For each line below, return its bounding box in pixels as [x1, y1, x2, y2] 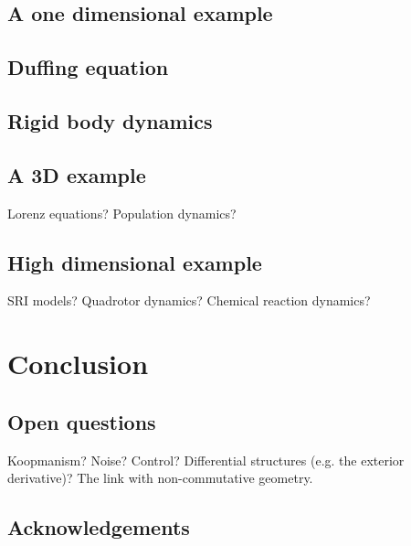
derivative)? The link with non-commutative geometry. [7, 468, 313, 487]
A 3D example [7, 160, 146, 188]
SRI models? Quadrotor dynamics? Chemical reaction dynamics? [7, 291, 371, 310]
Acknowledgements [7, 513, 190, 541]
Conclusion [7, 345, 149, 382]
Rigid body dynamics [7, 106, 213, 134]
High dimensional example [7, 248, 262, 276]
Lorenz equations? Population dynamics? [7, 203, 237, 222]
